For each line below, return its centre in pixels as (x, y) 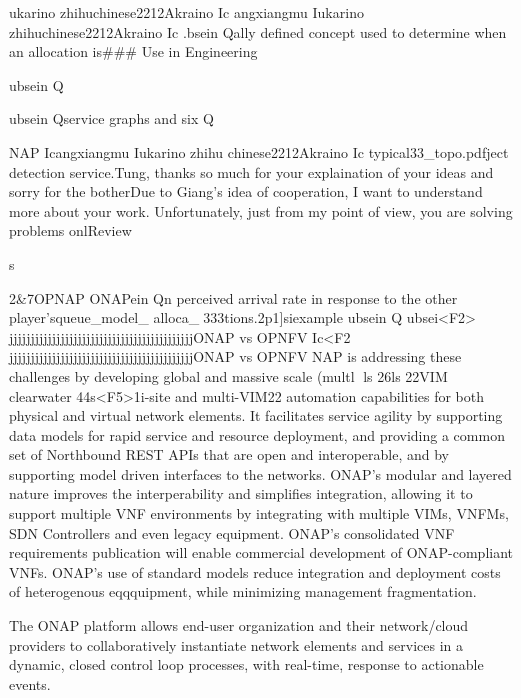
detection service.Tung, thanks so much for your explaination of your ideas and (251, 171)
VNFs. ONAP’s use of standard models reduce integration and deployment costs (255, 571)
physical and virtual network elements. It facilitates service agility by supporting (256, 415)
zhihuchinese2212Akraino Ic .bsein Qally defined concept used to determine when (258, 31)
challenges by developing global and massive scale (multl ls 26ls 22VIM (228, 375)
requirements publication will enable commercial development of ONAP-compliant (261, 552)
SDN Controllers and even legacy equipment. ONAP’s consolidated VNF (232, 532)
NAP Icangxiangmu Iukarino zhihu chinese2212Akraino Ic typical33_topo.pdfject (259, 151)
